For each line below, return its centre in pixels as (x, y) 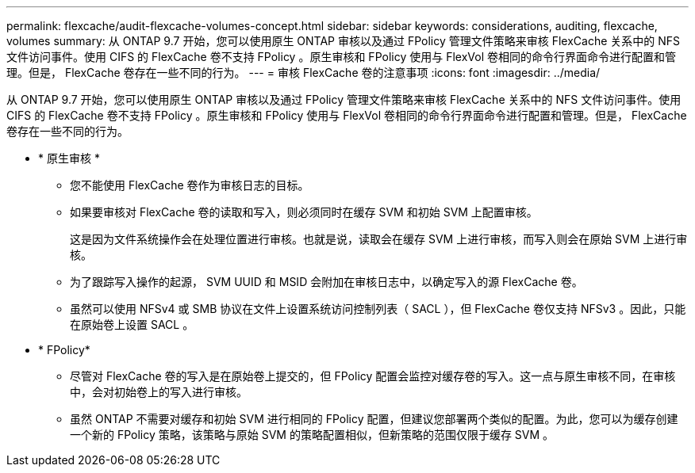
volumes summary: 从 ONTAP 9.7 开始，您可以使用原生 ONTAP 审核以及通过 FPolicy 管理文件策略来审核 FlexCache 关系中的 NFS (344, 41)
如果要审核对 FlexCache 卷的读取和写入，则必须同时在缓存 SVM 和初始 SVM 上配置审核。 (304, 212)
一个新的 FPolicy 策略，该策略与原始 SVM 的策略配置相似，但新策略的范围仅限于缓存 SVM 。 (312, 435)
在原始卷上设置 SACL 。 (132, 324)
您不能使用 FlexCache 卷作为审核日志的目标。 (190, 185)
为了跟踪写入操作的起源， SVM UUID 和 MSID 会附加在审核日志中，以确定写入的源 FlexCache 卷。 (326, 282)
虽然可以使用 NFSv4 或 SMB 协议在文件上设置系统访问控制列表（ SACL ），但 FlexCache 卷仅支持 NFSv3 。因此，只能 (378, 309)
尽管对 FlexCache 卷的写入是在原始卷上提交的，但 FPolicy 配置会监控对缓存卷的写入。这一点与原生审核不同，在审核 (373, 376)
